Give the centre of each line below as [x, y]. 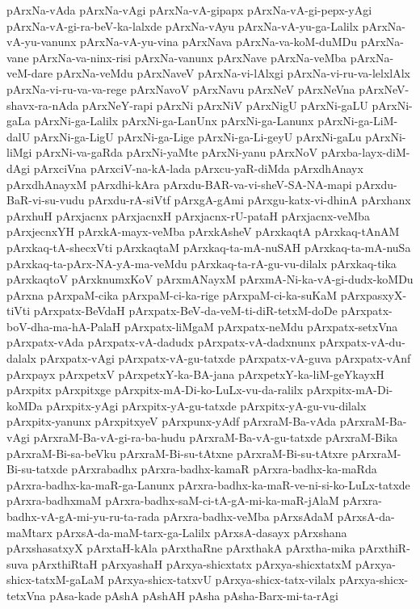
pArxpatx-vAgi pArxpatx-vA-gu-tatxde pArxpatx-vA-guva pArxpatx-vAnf [225, 358]
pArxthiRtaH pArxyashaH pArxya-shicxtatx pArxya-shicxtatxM [192, 563]
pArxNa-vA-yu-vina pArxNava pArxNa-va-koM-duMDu [218, 42]
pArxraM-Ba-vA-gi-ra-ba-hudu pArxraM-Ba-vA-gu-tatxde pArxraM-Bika [216, 437]
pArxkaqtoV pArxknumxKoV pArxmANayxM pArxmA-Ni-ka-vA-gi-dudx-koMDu [210, 279]
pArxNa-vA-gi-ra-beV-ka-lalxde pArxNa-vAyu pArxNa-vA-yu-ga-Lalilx [183, 25]
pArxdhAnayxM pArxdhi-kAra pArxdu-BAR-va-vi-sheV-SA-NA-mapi [179, 184]
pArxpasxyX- [374, 294]
